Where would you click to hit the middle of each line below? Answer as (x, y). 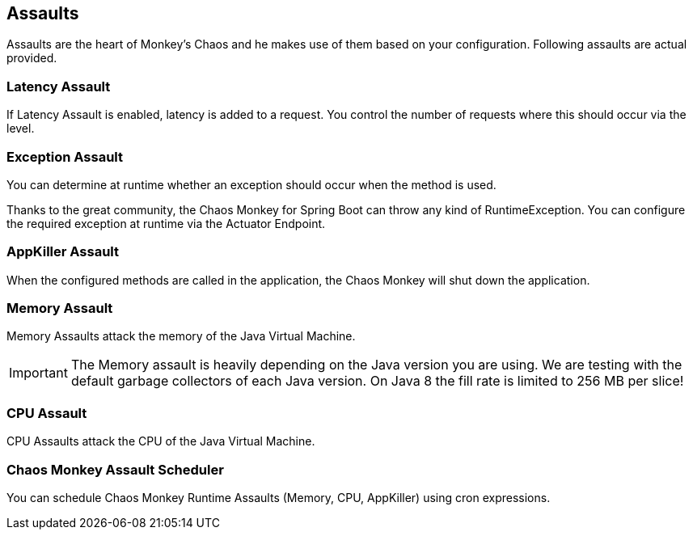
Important (38, 373)
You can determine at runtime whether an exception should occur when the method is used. (251, 184)
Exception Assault (65, 156)
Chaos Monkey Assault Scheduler (115, 469)
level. (21, 129)
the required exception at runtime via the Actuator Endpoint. (166, 223)
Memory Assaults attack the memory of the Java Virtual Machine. (181, 336)
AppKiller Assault (63, 252)
